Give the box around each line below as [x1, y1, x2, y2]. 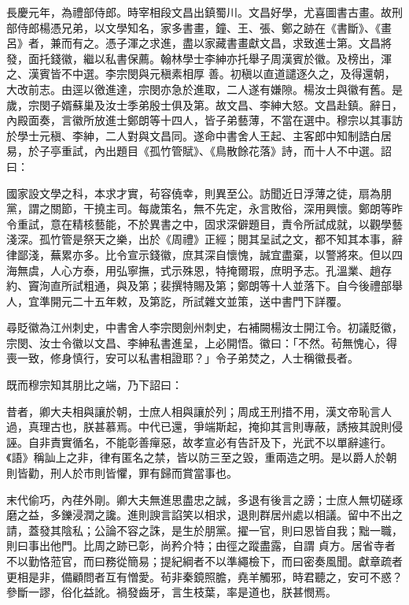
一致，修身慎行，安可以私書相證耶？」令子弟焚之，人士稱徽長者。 [17, 350, 359, 366]
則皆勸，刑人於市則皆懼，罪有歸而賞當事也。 [6, 465, 238, 481]
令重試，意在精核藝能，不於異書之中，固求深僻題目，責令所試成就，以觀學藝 [6, 215, 403, 232]
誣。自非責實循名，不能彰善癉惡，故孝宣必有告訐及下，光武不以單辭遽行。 [6, 433, 392, 450]
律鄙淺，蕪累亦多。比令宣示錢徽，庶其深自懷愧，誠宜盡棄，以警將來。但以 [6, 246, 392, 262]
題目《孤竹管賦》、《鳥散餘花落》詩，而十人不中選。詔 [116, 143, 392, 159]
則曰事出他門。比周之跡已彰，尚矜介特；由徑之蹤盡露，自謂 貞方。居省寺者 [6, 537, 396, 554]
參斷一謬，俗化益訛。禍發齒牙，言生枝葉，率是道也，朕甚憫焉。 [6, 584, 337, 600]
